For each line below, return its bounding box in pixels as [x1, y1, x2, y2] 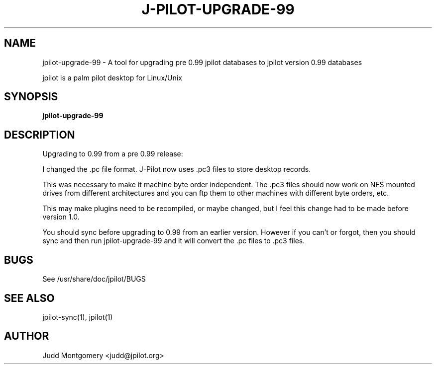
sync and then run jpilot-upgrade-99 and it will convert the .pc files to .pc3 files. [42, 236, 305, 245]
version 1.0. [42, 213, 80, 221]
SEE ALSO [4, 292, 55, 304]
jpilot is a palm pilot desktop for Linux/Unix [42, 73, 182, 82]
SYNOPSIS [4, 90, 58, 103]
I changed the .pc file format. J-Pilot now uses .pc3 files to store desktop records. [42, 165, 311, 174]
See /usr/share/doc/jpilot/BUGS [42, 275, 146, 284]
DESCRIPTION [4, 128, 75, 141]
